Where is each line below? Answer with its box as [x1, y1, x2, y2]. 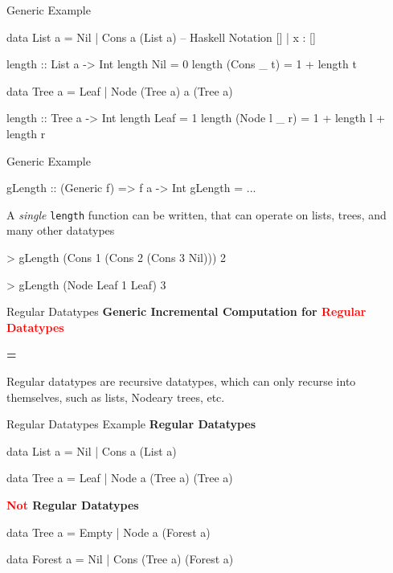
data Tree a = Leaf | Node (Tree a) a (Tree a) [6, 82, 233, 99]
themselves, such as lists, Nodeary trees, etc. [6, 388, 225, 405]
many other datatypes [6, 222, 115, 239]
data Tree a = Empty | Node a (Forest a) [6, 523, 211, 540]
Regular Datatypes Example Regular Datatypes [6, 415, 256, 432]
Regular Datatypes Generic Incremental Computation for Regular [6, 303, 366, 320]
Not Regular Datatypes [6, 496, 139, 513]
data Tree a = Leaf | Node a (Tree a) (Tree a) [6, 469, 233, 486]
